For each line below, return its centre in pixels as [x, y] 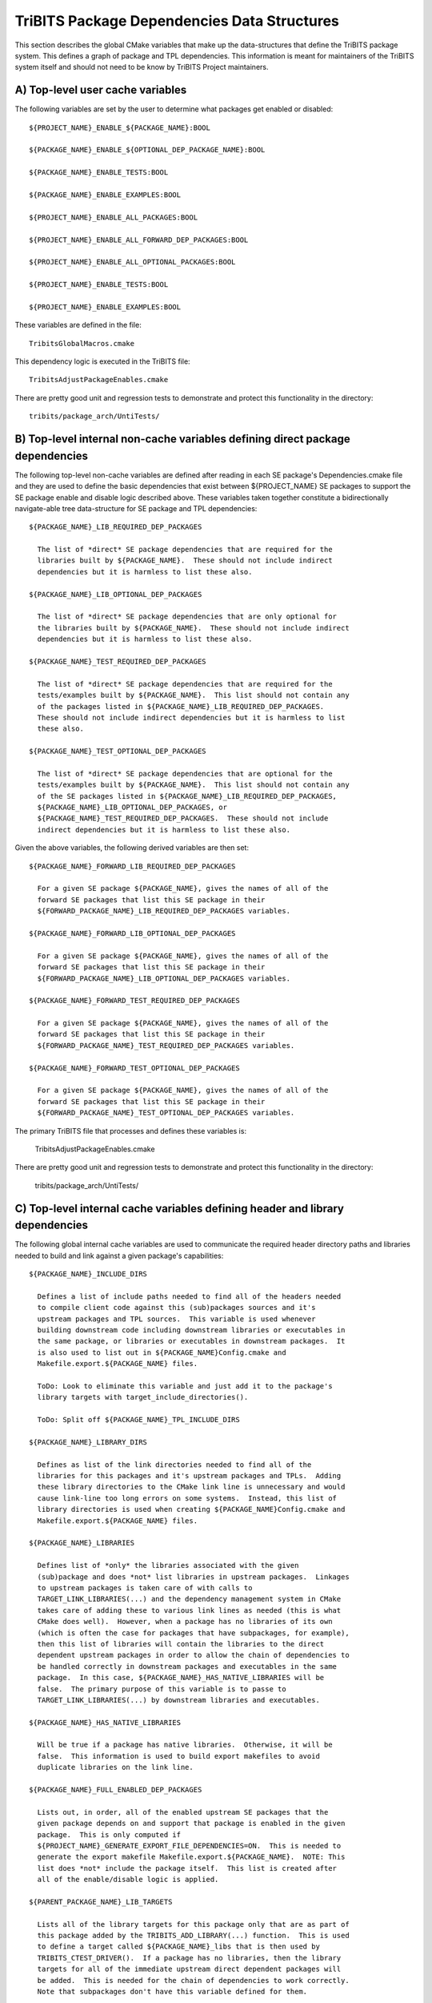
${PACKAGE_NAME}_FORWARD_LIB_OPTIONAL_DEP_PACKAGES [132, 933]
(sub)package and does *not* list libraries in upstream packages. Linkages [193, 1577]
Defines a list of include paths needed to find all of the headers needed [189, 1296]
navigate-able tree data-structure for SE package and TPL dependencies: [136, 508]
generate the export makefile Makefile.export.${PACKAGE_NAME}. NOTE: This [191, 1857]
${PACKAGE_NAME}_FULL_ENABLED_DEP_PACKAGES [116, 1790]
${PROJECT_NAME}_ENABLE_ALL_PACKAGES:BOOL [114, 217]
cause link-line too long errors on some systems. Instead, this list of [187, 1498]
